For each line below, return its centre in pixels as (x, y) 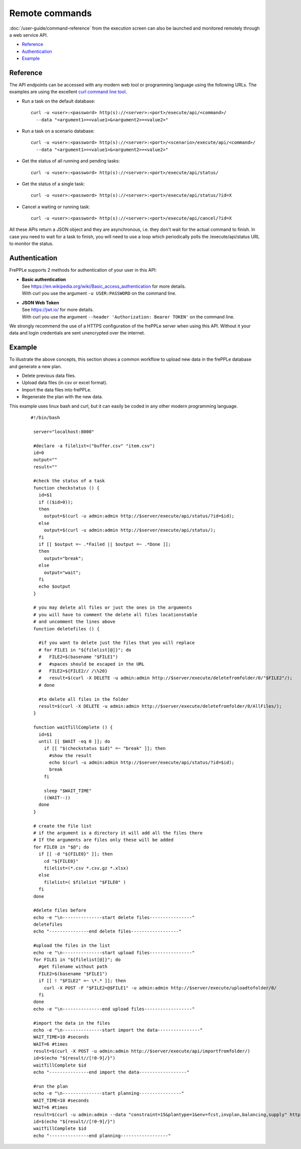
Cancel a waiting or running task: (56, 207)
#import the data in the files (72, 1023)
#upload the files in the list (72, 946)
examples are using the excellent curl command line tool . (68, 92)
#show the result (70, 755)
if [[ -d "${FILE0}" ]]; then (76, 854)
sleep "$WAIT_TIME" (68, 791)
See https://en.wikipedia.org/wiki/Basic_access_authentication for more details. (104, 286)
